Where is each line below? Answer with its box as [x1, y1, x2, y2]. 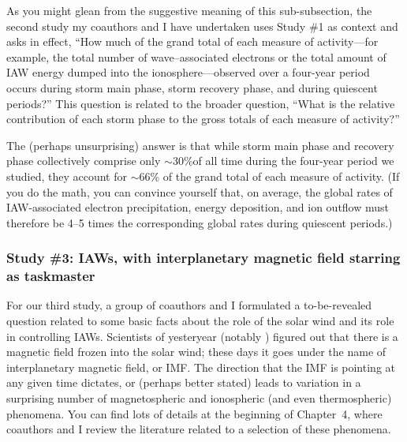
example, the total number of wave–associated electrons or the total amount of [6, 48, 386, 65]
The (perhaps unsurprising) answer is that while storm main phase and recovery [6, 137, 394, 153]
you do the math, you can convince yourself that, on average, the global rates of [6, 183, 393, 200]
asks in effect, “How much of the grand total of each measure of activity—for [6, 33, 379, 50]
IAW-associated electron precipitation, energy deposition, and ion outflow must [6, 199, 389, 215]
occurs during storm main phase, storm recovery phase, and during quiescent [6, 79, 378, 96]
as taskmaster [6, 266, 95, 286]
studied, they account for [6, 167, 127, 184]
